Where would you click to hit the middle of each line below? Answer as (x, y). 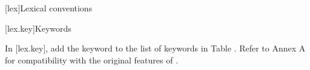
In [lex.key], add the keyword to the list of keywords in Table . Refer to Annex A (155, 48)
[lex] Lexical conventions (49, 8)
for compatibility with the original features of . (92, 60)
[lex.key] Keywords (38, 28)
